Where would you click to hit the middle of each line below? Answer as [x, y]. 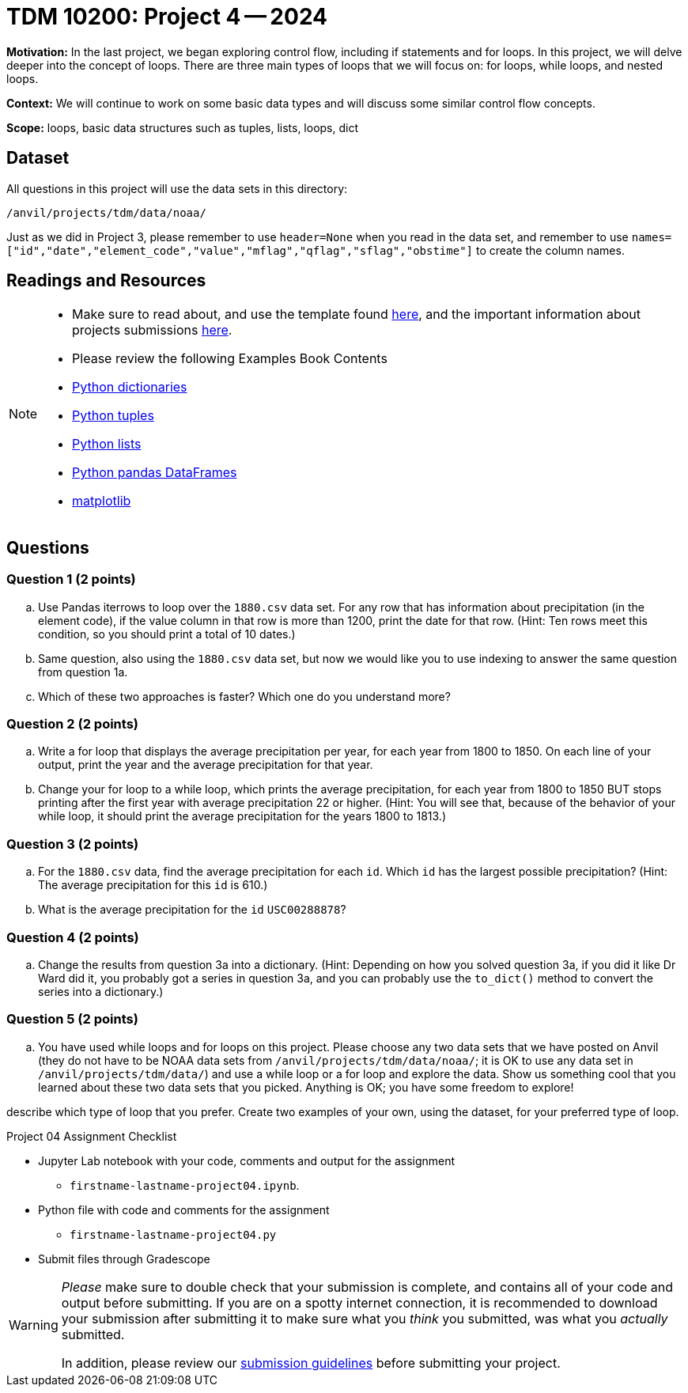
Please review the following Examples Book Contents [230, 359]
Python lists [107, 444]
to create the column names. [550, 250]
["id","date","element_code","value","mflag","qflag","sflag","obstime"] [240, 250]
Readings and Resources [106, 281]
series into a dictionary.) [101, 991]
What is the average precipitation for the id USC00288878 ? [192, 910]
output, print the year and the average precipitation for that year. [206, 765]
